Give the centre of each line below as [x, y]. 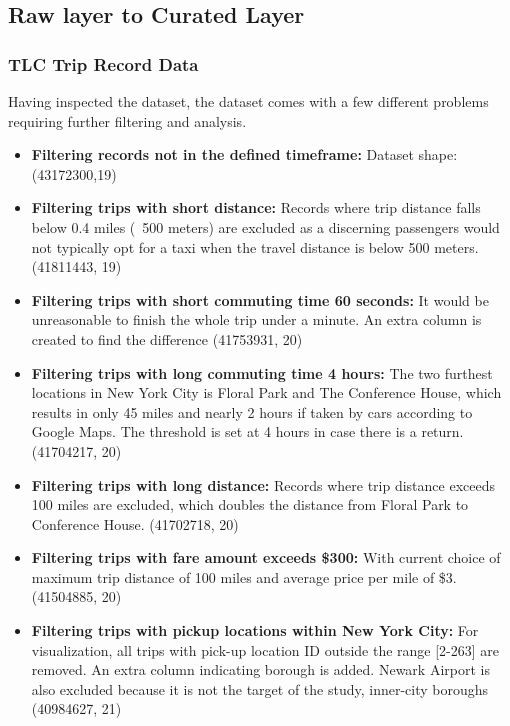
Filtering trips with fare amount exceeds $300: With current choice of [266, 557]
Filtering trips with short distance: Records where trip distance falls [256, 207]
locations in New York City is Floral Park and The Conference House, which [266, 392]
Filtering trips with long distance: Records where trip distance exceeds [263, 484]
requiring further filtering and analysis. [127, 120]
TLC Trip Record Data [103, 63]
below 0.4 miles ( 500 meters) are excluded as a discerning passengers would [265, 226]
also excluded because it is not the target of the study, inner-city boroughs [260, 688]
